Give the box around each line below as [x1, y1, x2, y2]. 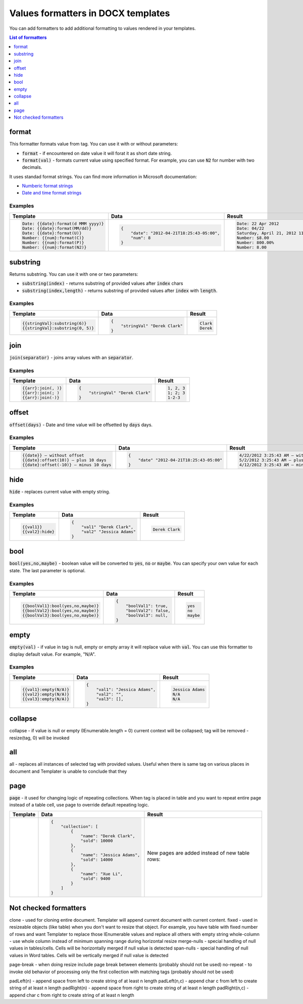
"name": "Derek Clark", [80, 833, 135, 839]
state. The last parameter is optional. [9, 567, 86, 573]
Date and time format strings [22, 190, 82, 196]
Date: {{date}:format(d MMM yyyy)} [22, 221, 104, 226]
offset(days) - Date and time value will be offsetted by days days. [9, 422, 153, 428]
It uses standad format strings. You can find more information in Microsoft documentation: [9, 173, 197, 179]
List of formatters [9, 34, 47, 40]
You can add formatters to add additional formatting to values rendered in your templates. [9, 25, 196, 31]
